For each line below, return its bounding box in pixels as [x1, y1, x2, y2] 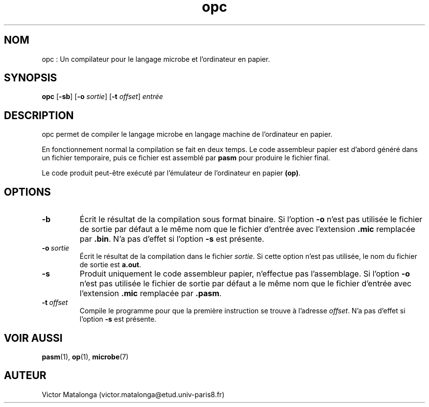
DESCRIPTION [4, 109, 74, 122]
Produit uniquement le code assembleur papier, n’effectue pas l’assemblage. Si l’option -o [79, 269, 410, 279]
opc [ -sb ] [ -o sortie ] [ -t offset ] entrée [42, 92, 163, 101]
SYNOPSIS [4, 72, 57, 84]
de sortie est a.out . [79, 260, 142, 269]
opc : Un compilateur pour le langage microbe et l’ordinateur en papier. [42, 54, 270, 63]
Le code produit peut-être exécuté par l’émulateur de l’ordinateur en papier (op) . [42, 169, 301, 178]
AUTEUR [4, 369, 47, 382]
